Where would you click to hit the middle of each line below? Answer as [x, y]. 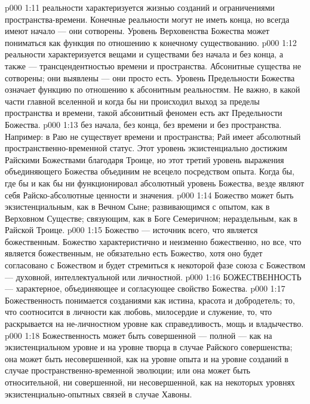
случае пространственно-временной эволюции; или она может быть [128, 370]
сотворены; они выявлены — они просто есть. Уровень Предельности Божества [150, 77]
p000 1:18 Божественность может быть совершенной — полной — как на [139, 335]
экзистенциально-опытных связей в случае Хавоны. [99, 394]
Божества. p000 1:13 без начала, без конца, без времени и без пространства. [143, 124]
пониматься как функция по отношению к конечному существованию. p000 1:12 [151, 42]
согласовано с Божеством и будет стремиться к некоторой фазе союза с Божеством [155, 265]
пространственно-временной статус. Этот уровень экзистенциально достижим [146, 148]
